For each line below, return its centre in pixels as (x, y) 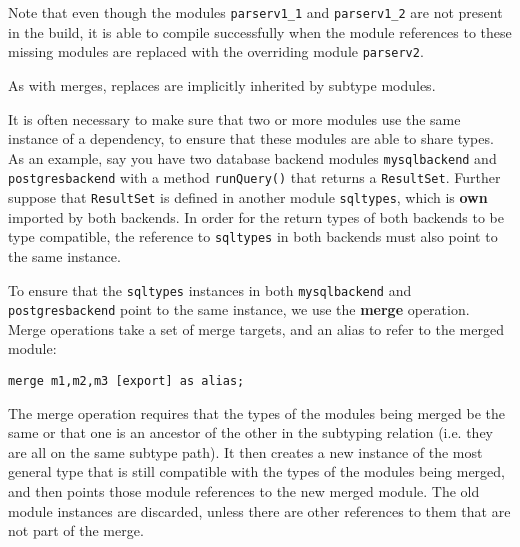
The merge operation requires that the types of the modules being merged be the (257, 412)
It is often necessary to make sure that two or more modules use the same (234, 118)
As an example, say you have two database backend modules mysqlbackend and (252, 157)
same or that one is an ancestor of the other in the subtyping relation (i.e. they (251, 432)
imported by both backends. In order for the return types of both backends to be (256, 216)
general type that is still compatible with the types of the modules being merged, (256, 471)
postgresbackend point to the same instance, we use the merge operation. (239, 309)
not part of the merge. (76, 530)
